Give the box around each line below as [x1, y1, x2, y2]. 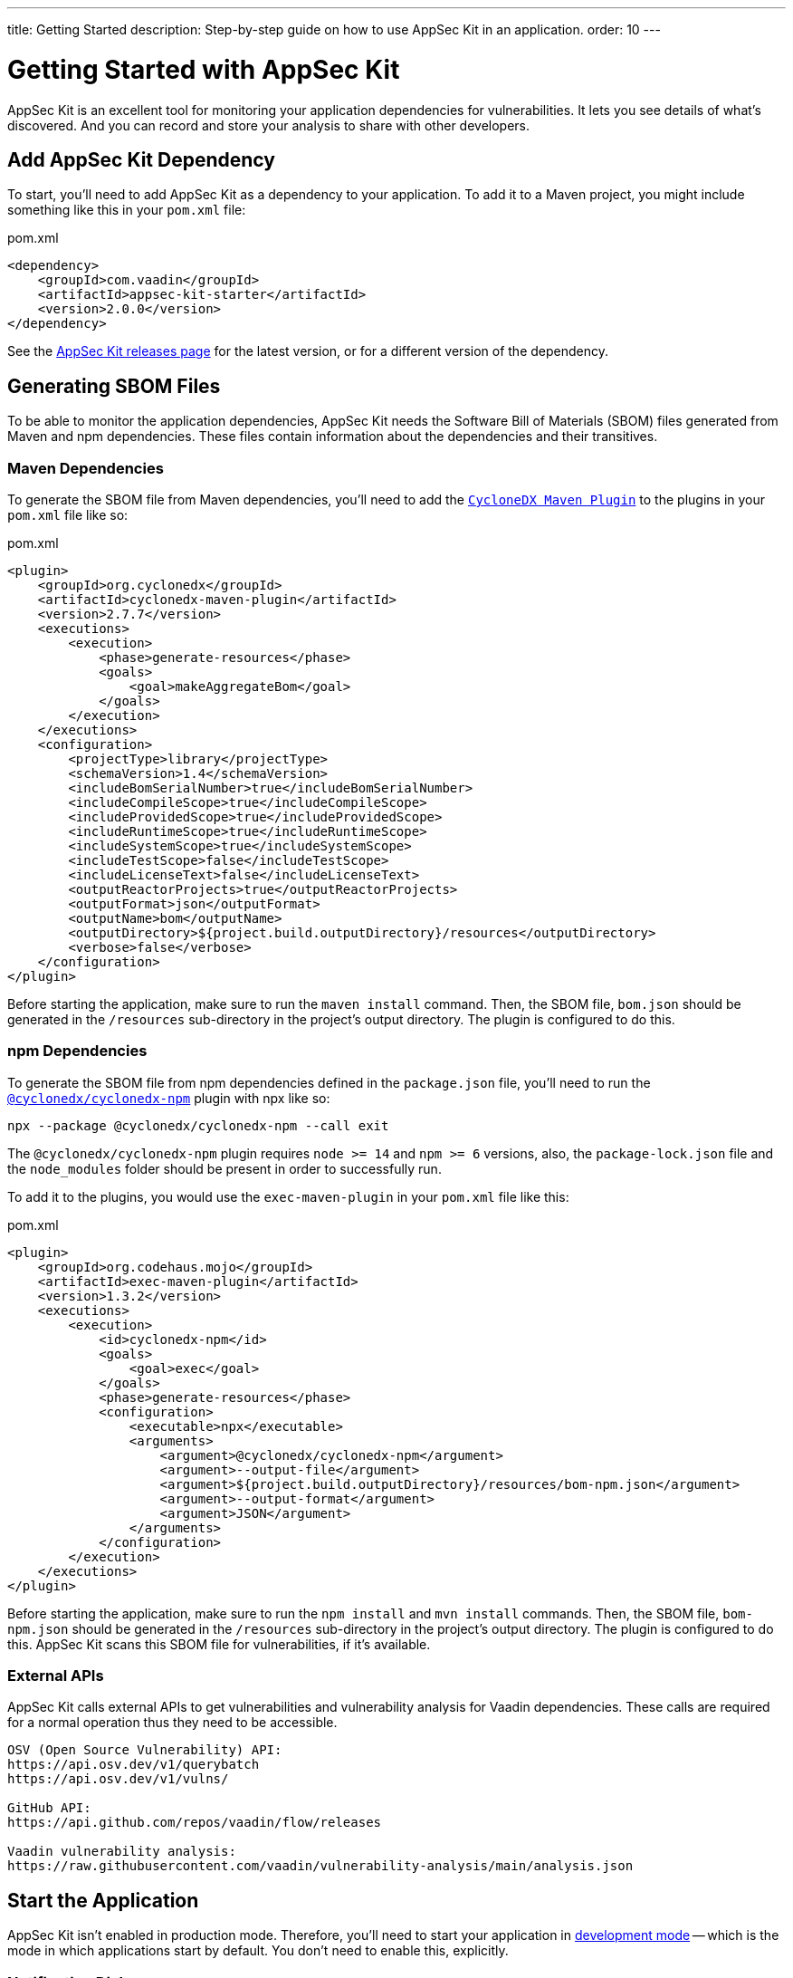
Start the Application [7, 1888, 199, 1912]
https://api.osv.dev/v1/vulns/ [7, 1772, 229, 1787]
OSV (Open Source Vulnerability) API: [7, 1743, 282, 1758]
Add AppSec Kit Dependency [7, 148, 275, 171]
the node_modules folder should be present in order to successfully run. [7, 1160, 442, 1176]
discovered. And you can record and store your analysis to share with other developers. [7, 117, 530, 133]
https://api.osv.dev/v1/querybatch [7, 1757, 260, 1772]
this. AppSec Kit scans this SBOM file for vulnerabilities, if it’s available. [7, 1636, 431, 1652]
